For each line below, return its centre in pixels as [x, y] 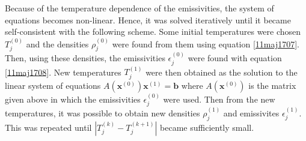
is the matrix [272, 85]
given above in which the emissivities [73, 99]
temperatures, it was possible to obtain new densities [103, 112]
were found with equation [235, 58]
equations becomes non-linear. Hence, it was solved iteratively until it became [148, 19]
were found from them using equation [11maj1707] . [206, 43]
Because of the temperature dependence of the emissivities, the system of [139, 8]
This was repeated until [48, 127]
